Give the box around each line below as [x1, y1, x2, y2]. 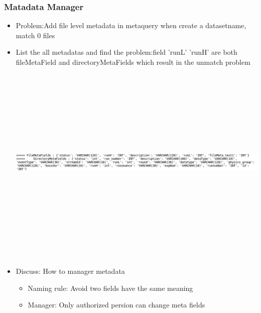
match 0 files [16, 30, 55, 40]
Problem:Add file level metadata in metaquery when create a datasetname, [16, 20, 246, 31]
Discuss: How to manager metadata [16, 266, 125, 276]
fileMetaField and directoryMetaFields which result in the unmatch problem [16, 57, 250, 67]
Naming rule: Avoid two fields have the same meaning [28, 282, 193, 293]
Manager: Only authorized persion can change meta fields [28, 299, 205, 310]
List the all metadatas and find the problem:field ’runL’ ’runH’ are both [16, 47, 237, 57]
